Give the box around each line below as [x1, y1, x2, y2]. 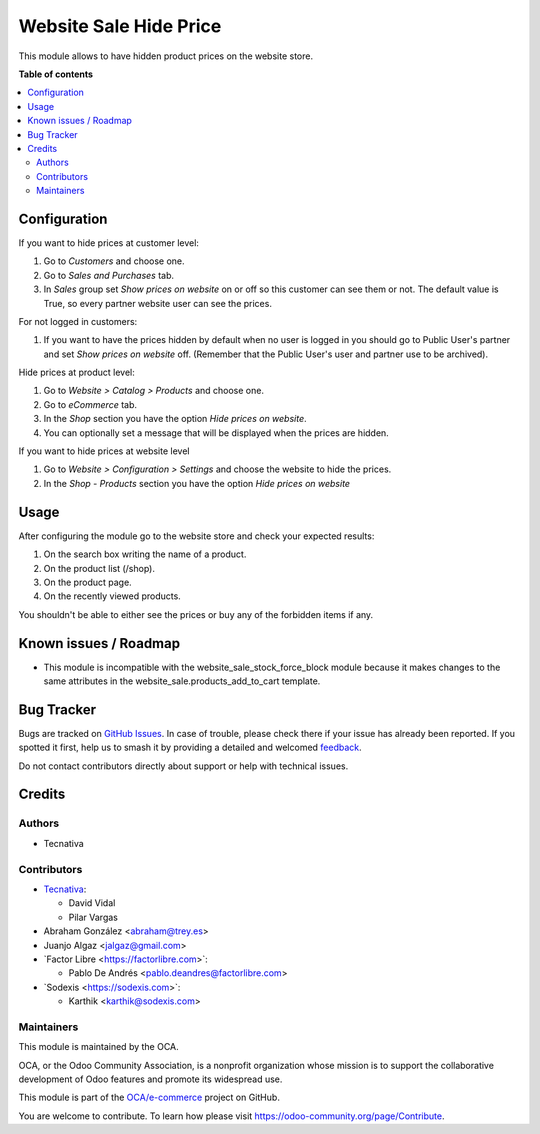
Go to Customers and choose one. [43, 255, 185, 267]
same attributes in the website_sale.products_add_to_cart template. [43, 675, 321, 687]
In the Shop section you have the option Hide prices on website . [43, 413, 307, 425]
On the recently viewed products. [43, 590, 182, 602]
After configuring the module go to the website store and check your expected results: [18, 530, 375, 542]
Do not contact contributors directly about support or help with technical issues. [18, 760, 349, 772]
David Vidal [68, 897, 116, 909]
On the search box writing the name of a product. [43, 548, 247, 560]
